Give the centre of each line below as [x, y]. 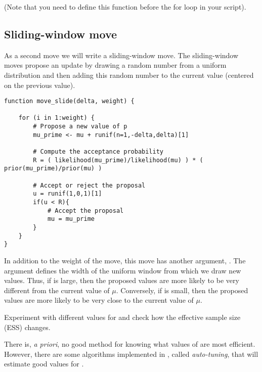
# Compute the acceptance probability [98, 152]
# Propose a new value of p [80, 127]
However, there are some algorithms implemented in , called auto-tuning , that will [131, 354]
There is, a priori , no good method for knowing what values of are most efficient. [130, 344]
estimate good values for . [44, 364]
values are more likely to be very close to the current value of [99, 300]
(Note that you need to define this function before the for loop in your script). [125, 7]
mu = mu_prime [71, 219]
